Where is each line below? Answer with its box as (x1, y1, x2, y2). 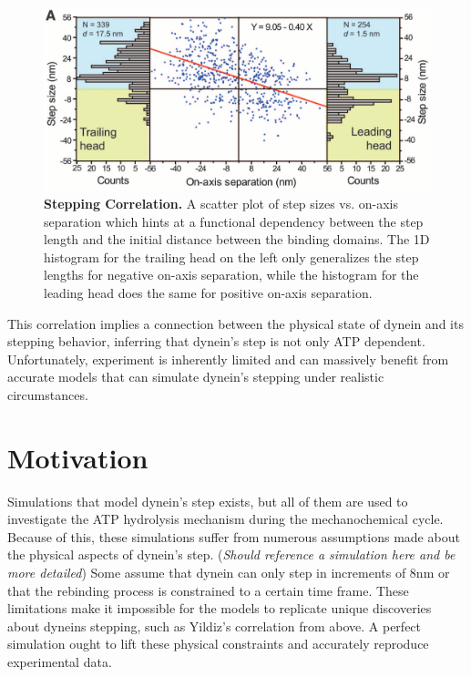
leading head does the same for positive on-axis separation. (44, 282, 373, 302)
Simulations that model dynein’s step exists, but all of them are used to (7, 491, 408, 510)
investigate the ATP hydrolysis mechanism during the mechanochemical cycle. (7, 509, 444, 528)
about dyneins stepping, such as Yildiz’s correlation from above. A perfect (7, 616, 422, 635)
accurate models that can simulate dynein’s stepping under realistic (7, 367, 384, 386)
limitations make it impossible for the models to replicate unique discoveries (7, 599, 432, 618)
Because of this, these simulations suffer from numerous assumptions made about (7, 527, 460, 546)
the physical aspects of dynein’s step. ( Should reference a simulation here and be (7, 545, 456, 564)
